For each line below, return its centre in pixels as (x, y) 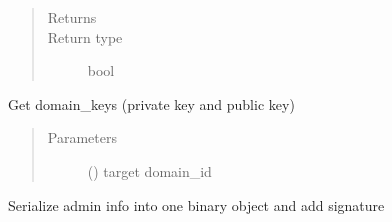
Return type (85, 36)
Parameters (82, 137)
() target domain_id (149, 170)
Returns (72, 17)
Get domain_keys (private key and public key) (151, 103)
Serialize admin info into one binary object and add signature (196, 204)
